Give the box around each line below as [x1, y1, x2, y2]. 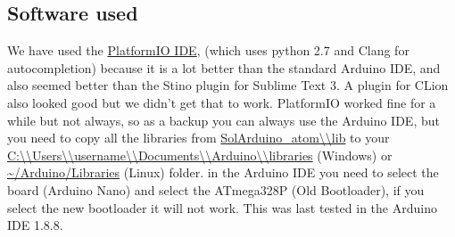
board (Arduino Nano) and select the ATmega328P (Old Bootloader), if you [7, 180, 425, 199]
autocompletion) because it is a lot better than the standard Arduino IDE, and [7, 58, 441, 77]
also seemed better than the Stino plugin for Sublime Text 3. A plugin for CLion [7, 76, 449, 94]
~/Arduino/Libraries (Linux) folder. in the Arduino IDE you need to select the [7, 163, 439, 182]
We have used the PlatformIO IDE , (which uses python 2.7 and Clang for [7, 41, 409, 60]
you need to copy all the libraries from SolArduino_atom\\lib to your [7, 128, 390, 147]
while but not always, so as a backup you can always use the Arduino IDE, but [7, 110, 440, 129]
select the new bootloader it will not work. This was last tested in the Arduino [7, 198, 437, 217]
